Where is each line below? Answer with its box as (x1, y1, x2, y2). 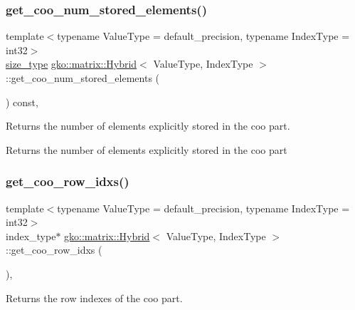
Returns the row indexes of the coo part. (6, 290, 183, 305)
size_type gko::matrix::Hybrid (6, 56, 137, 71)
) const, (6, 94, 38, 109)
